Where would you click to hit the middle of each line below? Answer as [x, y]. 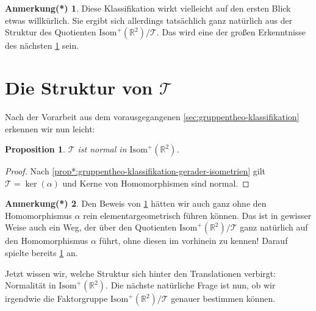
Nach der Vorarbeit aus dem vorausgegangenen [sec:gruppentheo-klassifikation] [152, 116]
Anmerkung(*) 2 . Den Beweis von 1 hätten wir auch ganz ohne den [136, 203]
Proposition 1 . [35, 149]
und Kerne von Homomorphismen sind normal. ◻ [156, 183]
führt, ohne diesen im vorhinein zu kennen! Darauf [193, 241]
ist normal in [102, 149]
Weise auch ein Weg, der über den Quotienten [91, 227]
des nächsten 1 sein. [42, 45]
